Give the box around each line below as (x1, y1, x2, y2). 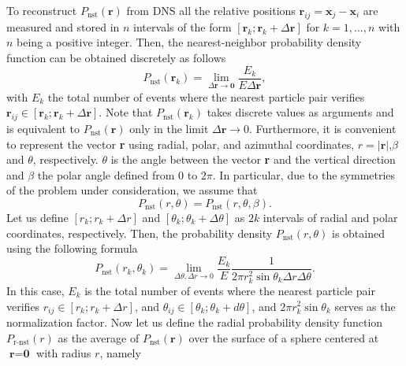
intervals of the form (133, 18, 232, 35)
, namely (99, 345, 141, 361)
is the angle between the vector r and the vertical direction (110, 151, 396, 168)
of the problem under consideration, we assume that (6, 182, 258, 198)
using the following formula (6, 240, 138, 257)
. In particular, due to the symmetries (212, 166, 396, 183)
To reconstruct (6, 2, 77, 18)
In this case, (6, 282, 65, 298)
